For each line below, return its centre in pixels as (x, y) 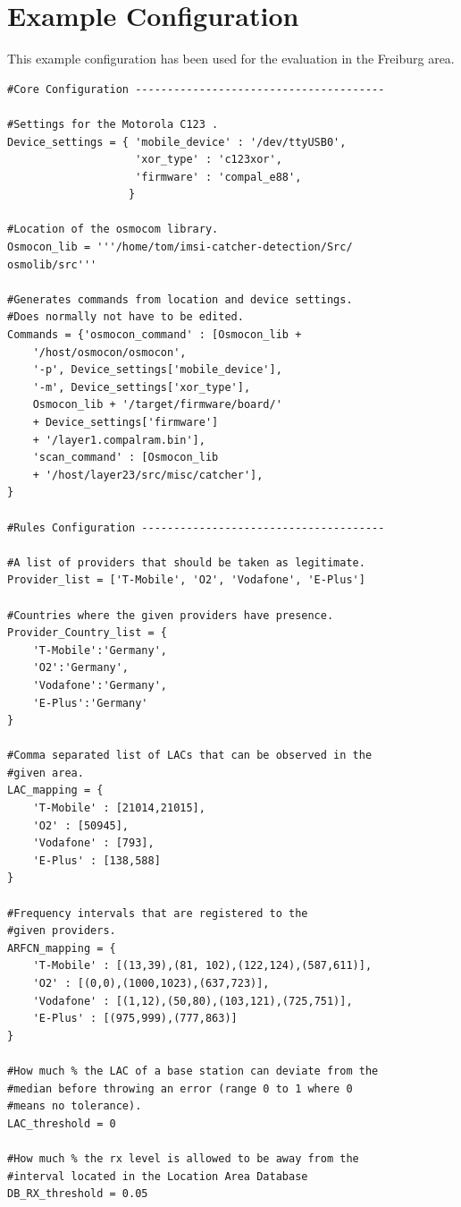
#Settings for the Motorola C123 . (113, 124)
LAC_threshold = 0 (62, 1123)
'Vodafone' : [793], (93, 843)
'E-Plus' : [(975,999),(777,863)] (135, 1019)
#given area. (46, 773)
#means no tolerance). (75, 1106)
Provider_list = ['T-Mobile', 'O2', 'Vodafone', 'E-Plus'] (186, 580)
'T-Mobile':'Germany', (100, 650)
